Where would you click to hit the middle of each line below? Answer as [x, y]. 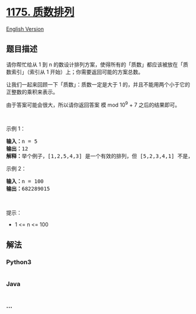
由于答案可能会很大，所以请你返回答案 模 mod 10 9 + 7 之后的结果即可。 [93, 104]
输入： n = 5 [22, 142]
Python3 [19, 262]
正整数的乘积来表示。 [32, 92]
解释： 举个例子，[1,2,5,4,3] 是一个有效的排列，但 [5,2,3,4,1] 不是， [100, 156]
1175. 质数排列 [41, 12]
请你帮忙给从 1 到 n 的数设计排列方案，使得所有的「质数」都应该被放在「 [95, 64]
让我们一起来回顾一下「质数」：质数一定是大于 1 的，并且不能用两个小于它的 [98, 84]
